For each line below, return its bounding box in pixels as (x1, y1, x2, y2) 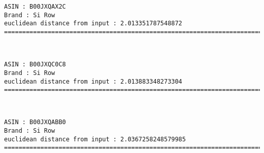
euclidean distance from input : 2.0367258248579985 (4, 135, 186, 143)
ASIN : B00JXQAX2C (4, 3, 66, 10)
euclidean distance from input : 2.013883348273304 (4, 78, 182, 85)
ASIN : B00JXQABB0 (4, 119, 66, 126)
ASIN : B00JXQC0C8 (4, 61, 66, 68)
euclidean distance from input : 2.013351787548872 (4, 20, 182, 27)
